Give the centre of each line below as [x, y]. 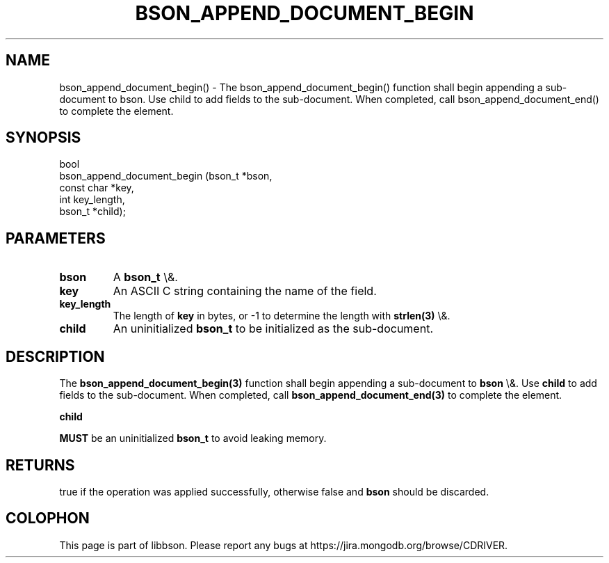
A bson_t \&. [145, 277]
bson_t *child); [92, 212]
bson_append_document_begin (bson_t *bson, [166, 176]
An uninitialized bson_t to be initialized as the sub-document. [273, 329]
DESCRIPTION [55, 356]
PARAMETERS [56, 238]
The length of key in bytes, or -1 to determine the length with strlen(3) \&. [282, 316]
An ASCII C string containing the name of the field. [245, 291]
